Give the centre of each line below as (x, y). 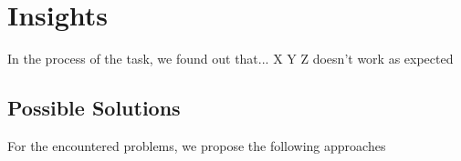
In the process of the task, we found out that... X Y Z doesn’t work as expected (230, 59)
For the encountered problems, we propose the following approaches (197, 145)
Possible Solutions (94, 108)
